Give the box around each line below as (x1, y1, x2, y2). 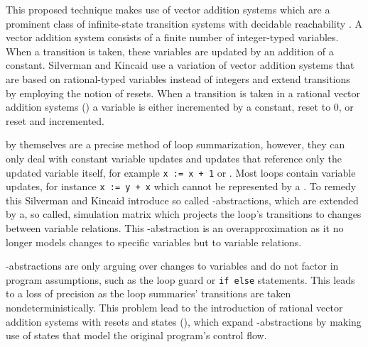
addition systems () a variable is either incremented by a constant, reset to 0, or (6, 99, 354, 114)
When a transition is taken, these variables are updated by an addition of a (6, 43, 334, 58)
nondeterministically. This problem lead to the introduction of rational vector (6, 300, 343, 315)
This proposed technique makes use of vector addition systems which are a (6, 2, 330, 16)
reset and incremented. (6, 113, 104, 128)
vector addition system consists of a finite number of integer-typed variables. (6, 30, 339, 45)
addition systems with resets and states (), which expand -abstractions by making (6, 314, 362, 329)
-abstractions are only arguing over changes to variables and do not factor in (6, 258, 339, 273)
